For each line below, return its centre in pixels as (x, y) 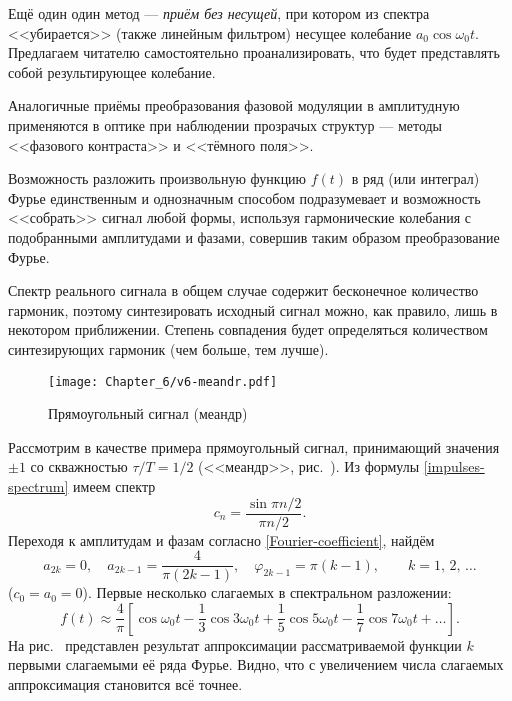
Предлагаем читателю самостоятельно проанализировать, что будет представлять (254, 52)
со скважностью (79, 466)
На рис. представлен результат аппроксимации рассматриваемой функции (235, 644)
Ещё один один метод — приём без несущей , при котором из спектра (219, 13)
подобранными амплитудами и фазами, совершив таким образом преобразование (254, 236)
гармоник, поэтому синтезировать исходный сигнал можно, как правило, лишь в (253, 309)
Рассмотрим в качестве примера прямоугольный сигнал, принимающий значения (254, 446)
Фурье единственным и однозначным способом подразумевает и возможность (244, 197)
